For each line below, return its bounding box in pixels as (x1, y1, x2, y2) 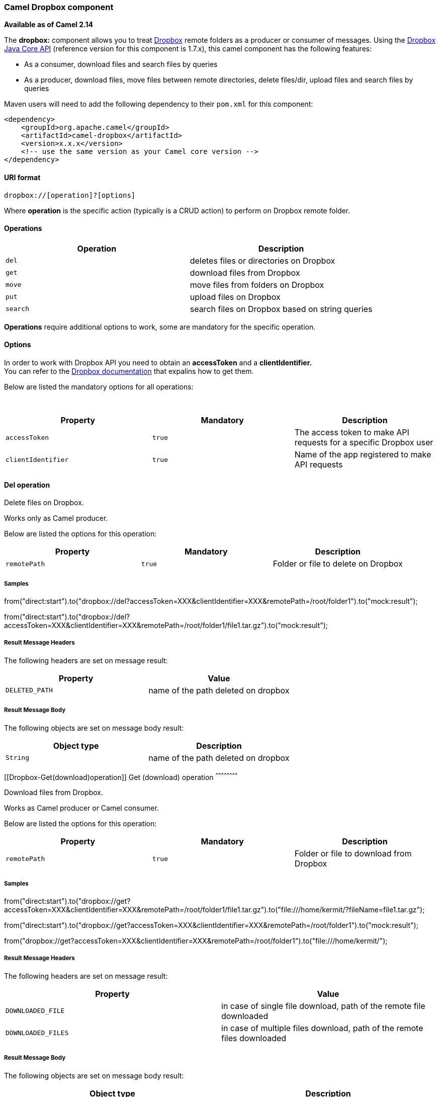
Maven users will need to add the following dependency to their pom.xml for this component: (4, 100, 313, 109)
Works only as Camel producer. (4, 514, 108, 523)
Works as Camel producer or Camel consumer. (4, 804, 159, 813)
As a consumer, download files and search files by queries (24, 60, 218, 69)
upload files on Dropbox (190, 291, 281, 302)
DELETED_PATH (6, 686, 53, 694)
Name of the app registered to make (294, 449, 431, 460)
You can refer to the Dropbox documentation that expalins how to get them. (4, 367, 254, 376)
